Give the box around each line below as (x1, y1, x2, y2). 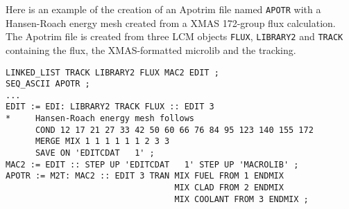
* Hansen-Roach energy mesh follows (6, 113, 195, 124)
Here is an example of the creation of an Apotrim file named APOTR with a (6, 2, 321, 16)
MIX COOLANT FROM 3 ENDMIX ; (174, 194, 309, 204)
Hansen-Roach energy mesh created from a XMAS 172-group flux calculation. (6, 15, 336, 30)
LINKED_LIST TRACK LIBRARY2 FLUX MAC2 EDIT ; (6, 67, 219, 78)
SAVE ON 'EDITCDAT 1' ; (35, 148, 155, 158)
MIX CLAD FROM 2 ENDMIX (174, 183, 284, 193)
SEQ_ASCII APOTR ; (6, 79, 90, 89)
